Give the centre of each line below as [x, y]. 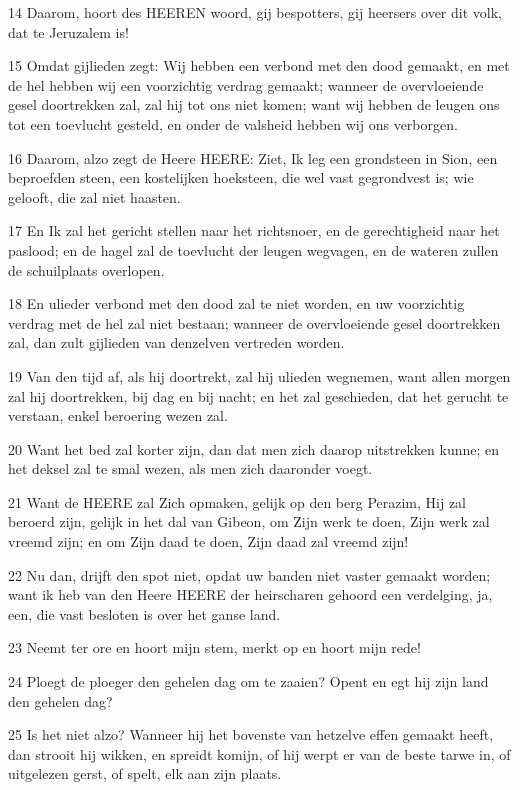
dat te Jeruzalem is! [68, 31]
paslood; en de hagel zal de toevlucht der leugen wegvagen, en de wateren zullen [253, 249]
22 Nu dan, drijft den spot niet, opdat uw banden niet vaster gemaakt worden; [249, 574]
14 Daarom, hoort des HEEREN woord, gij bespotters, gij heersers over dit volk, [255, 12]
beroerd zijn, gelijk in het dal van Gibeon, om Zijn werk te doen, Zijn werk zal [249, 521]
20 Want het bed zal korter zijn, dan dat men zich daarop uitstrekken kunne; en [254, 448]
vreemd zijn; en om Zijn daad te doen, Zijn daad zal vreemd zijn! [208, 541]
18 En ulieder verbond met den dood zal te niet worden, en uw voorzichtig [236, 303]
